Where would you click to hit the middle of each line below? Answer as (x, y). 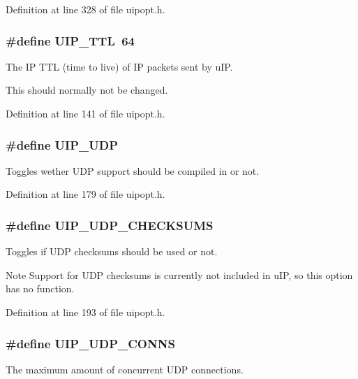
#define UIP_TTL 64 (70, 40)
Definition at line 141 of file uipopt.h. (85, 113)
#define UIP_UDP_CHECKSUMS (110, 225)
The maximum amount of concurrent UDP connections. (125, 369)
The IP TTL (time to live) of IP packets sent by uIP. (119, 66)
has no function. (40, 288)
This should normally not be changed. (87, 90)
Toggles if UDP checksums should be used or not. (112, 251)
